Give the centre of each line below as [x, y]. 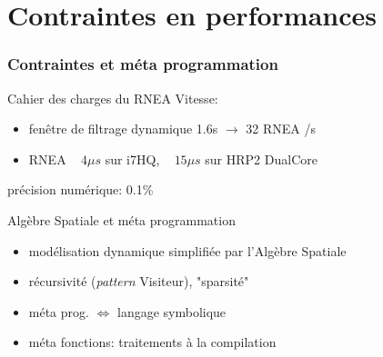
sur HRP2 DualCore [261, 159]
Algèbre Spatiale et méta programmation [121, 219]
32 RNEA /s [281, 129]
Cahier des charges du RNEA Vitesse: [113, 98]
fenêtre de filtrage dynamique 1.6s [123, 129]
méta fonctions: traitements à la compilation [152, 342]
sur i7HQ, [132, 159]
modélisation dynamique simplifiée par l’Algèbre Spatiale [187, 250]
